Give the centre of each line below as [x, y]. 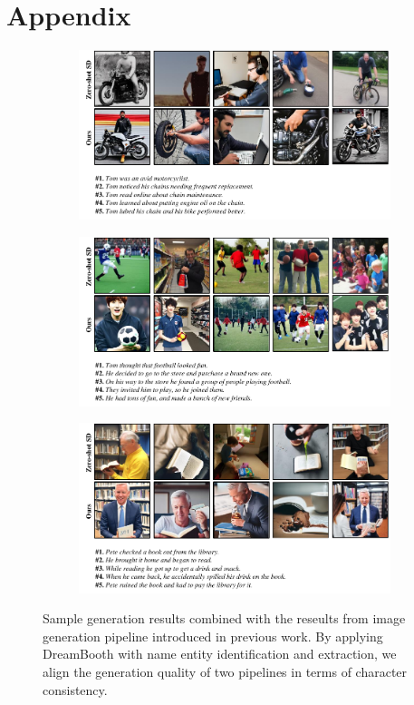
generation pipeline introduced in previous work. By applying [213, 636]
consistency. [75, 689]
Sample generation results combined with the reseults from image [224, 618]
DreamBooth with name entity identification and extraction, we [220, 654]
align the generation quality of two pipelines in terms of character [225, 671]
